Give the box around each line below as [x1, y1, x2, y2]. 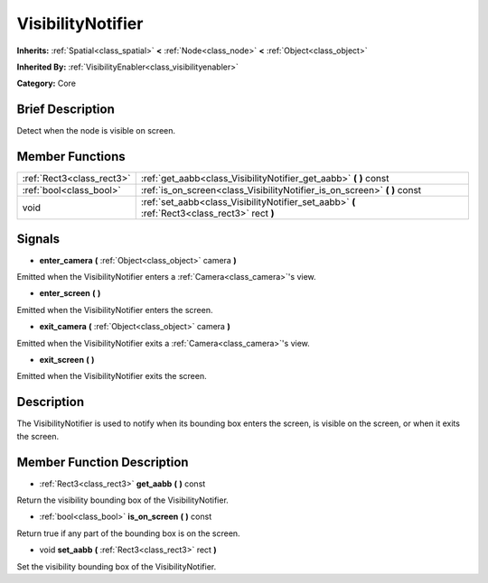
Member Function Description [16, 454, 189, 469]
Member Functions [16, 149, 126, 164]
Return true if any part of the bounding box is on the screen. [16, 528, 240, 539]
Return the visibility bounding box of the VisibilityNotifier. [16, 495, 230, 505]
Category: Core [16, 78, 77, 89]
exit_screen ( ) [39, 355, 95, 365]
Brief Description [16, 102, 115, 117]
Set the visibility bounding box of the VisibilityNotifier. [16, 560, 217, 572]
